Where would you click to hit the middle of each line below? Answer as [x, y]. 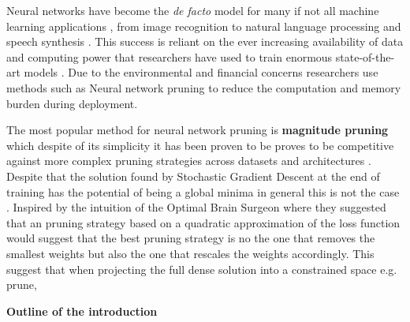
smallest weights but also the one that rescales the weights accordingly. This [190, 253]
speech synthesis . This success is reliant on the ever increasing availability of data [205, 41]
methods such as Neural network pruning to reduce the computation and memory [204, 87]
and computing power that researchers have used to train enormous [170, 56]
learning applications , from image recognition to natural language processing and [204, 26]
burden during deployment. [72, 103]
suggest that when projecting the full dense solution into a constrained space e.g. [202, 269]
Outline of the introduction [82, 311]
